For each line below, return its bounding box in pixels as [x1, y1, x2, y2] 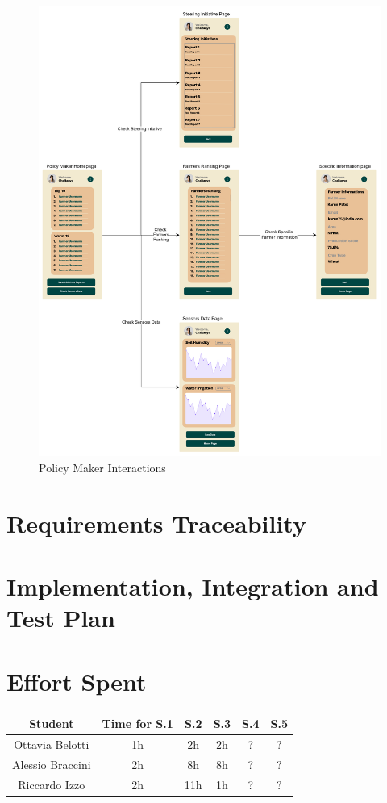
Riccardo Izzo [18, 776, 85, 793]
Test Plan [6, 601, 115, 634]
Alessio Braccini [12, 755, 91, 772]
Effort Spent [6, 664, 147, 697]
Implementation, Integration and [6, 570, 379, 603]
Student [29, 715, 74, 732]
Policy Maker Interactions [39, 458, 166, 475]
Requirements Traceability [6, 506, 306, 539]
